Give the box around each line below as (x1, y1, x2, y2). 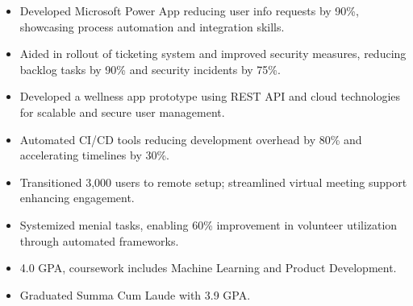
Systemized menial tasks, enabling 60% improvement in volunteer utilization (19, 216, 398, 233)
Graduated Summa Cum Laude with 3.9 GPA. (19, 286, 251, 303)
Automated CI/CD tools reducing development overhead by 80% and (19, 130, 362, 147)
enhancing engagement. (19, 189, 135, 206)
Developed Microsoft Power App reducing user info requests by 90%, (19, 2, 359, 19)
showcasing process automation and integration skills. (19, 18, 285, 35)
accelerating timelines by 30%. (19, 147, 170, 163)
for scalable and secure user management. (19, 103, 225, 120)
